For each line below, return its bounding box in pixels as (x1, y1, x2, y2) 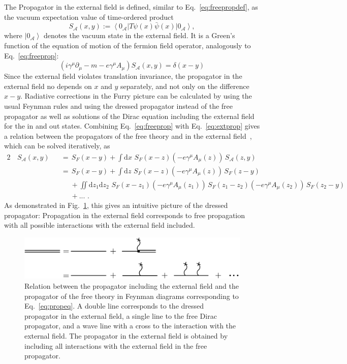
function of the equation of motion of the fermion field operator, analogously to (4, 40, 251, 50)
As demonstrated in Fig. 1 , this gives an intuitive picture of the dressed (4, 200, 228, 210)
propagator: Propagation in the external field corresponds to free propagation (4, 209, 245, 220)
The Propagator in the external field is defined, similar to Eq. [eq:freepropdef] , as (4, 2, 258, 12)
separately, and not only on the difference (120, 80, 249, 91)
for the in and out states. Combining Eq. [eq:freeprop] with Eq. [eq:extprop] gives (4, 120, 260, 131)
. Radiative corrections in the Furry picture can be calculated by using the (20, 90, 252, 101)
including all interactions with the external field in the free (24, 340, 207, 351)
